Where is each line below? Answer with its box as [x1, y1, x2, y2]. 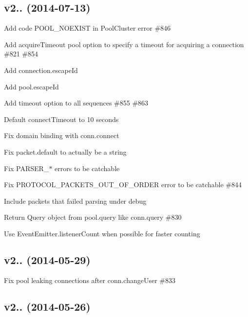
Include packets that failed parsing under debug [4, 195, 147, 206]
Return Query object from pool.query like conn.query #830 [4, 212, 182, 222]
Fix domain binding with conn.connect [4, 130, 119, 141]
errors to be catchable [55, 163, 120, 173]
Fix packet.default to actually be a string [4, 146, 127, 157]
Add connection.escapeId [4, 65, 78, 75]
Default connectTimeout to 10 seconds [4, 114, 119, 124]
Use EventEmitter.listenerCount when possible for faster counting [4, 228, 200, 238]
